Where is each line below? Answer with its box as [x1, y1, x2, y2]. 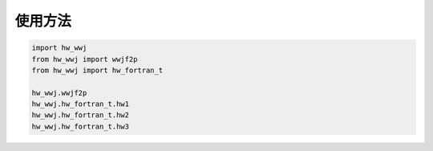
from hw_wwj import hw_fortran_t [31, 65, 164, 75]
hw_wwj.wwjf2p [31, 88, 87, 97]
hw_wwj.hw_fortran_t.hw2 [31, 111, 130, 120]
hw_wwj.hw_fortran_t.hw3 [31, 121, 130, 131]
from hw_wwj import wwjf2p [31, 55, 138, 63]
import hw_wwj [31, 43, 87, 52]
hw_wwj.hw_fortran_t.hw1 [31, 100, 130, 108]
